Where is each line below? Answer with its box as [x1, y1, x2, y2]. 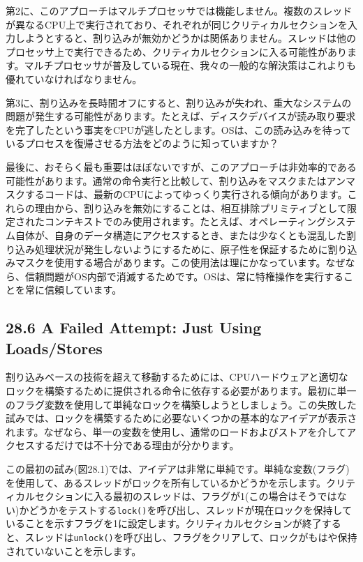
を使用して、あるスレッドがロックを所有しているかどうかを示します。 [6, 475, 327, 489]
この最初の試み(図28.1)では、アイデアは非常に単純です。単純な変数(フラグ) [6, 462, 350, 476]
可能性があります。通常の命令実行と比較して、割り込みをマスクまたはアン [6, 173, 346, 188]
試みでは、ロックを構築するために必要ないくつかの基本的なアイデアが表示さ [6, 411, 357, 425]
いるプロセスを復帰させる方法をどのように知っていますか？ [6, 136, 279, 151]
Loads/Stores [6, 337, 103, 358]
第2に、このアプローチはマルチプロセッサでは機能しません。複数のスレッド [6, 3, 353, 17]
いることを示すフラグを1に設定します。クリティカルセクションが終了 [6, 516, 322, 531]
